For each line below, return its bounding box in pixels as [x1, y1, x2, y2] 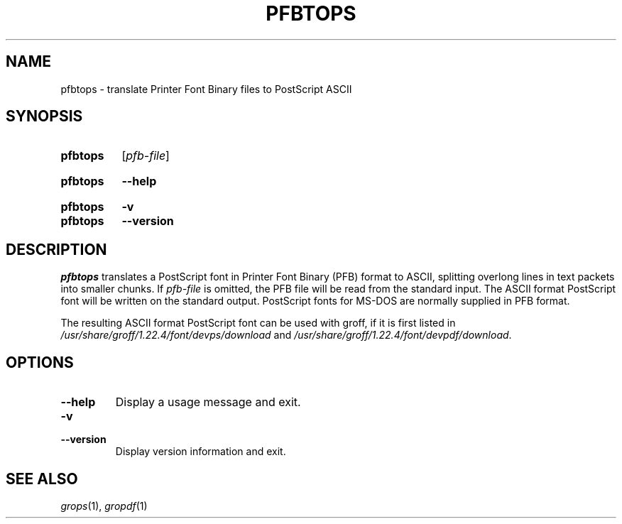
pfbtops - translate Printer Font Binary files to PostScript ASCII [60, 82, 352, 95]
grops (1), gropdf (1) [60, 499, 148, 512]
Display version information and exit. [115, 445, 286, 458]
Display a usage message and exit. [115, 395, 301, 410]
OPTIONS [6, 353, 74, 371]
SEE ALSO [6, 469, 78, 488]
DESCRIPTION [6, 240, 107, 258]
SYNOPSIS [6, 107, 83, 126]
